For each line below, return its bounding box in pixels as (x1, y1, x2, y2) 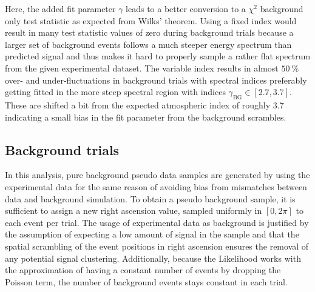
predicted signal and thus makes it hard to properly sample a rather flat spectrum (5, 50, 311, 62)
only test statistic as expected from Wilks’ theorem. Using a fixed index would (5, 14, 297, 27)
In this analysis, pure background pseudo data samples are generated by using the (5, 168, 310, 181)
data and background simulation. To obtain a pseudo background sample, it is (5, 192, 296, 205)
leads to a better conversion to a (126, 2, 246, 15)
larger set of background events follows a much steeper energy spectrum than (5, 38, 292, 50)
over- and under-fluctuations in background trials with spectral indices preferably (5, 73, 307, 86)
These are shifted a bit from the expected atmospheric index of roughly (5, 98, 271, 111)
